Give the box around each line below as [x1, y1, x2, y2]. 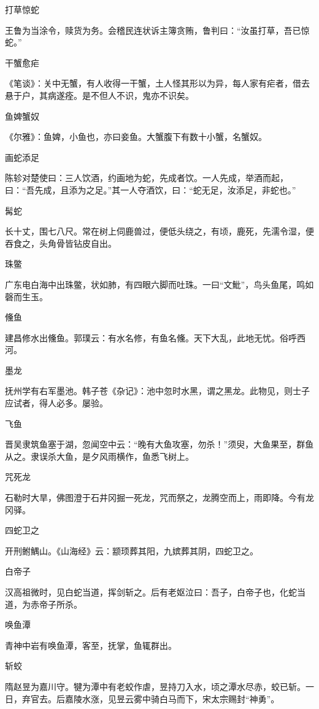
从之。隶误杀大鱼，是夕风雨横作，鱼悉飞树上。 [5, 449, 194, 462]
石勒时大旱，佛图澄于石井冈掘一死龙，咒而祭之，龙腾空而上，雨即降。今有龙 [5, 491, 314, 504]
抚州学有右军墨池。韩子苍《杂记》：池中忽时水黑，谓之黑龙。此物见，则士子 [5, 384, 310, 397]
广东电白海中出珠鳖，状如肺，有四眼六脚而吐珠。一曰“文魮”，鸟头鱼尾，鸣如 [5, 277, 314, 290]
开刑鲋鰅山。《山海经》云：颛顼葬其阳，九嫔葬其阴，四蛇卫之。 [5, 544, 258, 557]
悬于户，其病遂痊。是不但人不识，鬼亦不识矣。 [5, 88, 194, 101]
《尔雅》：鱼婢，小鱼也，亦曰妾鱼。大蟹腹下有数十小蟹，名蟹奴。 [5, 130, 267, 143]
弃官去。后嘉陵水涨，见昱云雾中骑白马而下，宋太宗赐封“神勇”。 [21, 692, 280, 705]
